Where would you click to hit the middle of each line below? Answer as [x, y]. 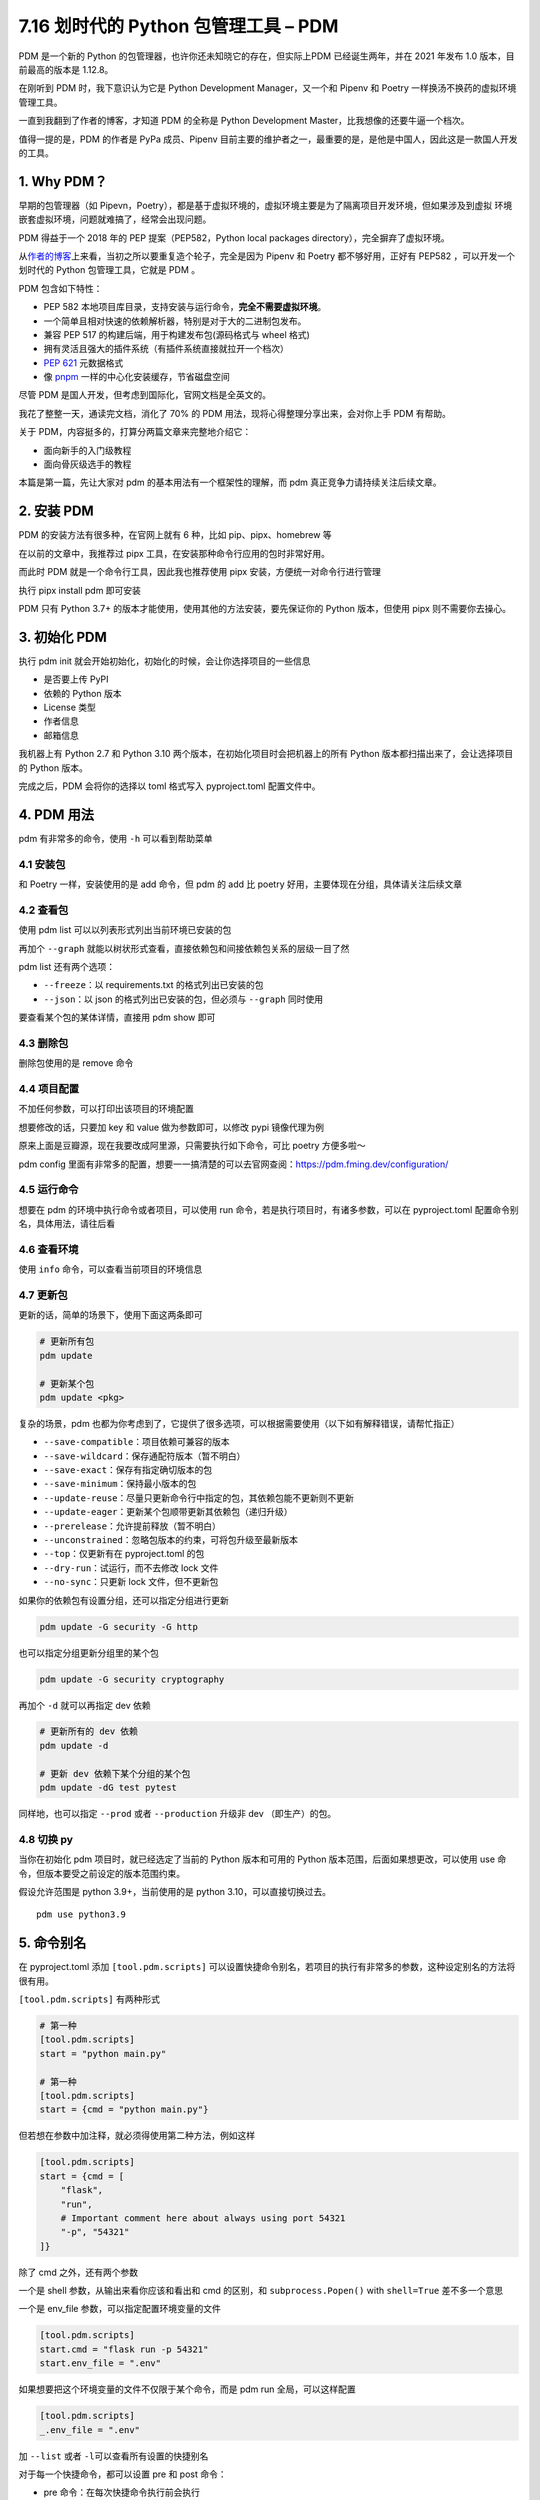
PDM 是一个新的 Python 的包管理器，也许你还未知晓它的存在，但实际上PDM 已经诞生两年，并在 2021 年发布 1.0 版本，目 [266, 56]
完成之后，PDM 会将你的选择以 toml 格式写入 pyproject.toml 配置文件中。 [169, 786]
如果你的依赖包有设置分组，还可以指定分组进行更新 [123, 1600]
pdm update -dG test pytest [108, 1788]
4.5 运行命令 [48, 1190]
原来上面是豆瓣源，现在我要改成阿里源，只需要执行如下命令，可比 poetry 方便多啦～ [192, 1146]
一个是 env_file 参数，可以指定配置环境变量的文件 [120, 2309]
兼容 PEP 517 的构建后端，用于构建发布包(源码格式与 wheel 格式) [176, 334]
